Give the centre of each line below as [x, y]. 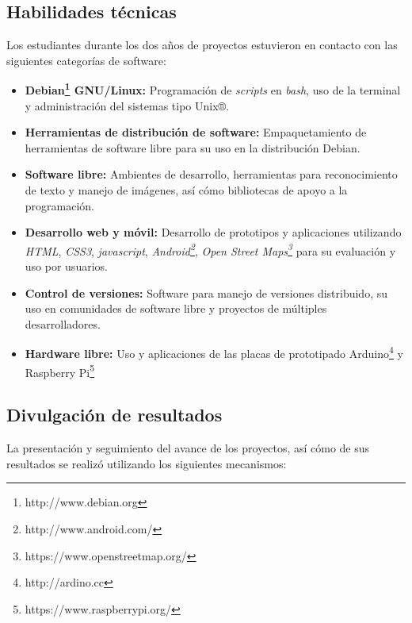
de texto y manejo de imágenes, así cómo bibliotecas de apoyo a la [186, 190]
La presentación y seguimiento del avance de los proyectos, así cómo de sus [188, 448]
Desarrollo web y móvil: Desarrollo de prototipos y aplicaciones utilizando [213, 232]
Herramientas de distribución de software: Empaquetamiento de [196, 132]
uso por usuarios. [66, 266]
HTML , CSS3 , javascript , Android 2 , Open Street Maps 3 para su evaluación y [210, 249]
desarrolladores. [63, 323]
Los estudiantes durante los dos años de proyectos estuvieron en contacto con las [202, 45]
